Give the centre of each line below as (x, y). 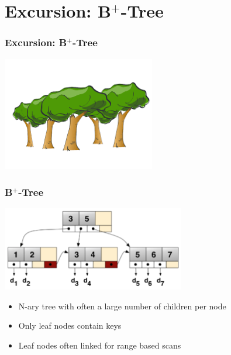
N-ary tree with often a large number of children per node (122, 306)
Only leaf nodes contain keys (70, 325)
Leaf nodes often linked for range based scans (100, 345)
